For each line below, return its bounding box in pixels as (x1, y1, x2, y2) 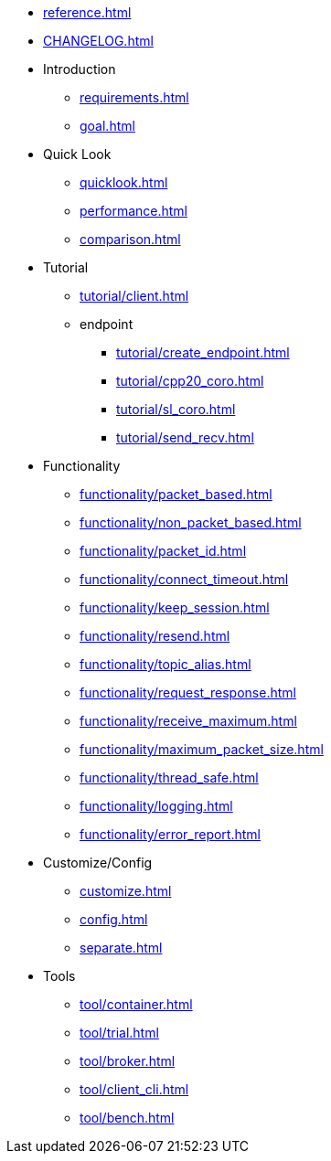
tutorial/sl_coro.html (116, 401, 236, 417)
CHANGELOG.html (43, 33, 154, 48)
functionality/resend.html (80, 628, 230, 644)
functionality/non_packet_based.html (80, 515, 302, 530)
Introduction (43, 61, 116, 77)
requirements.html (80, 90, 189, 105)
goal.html (80, 118, 135, 133)
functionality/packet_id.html (80, 543, 247, 559)
